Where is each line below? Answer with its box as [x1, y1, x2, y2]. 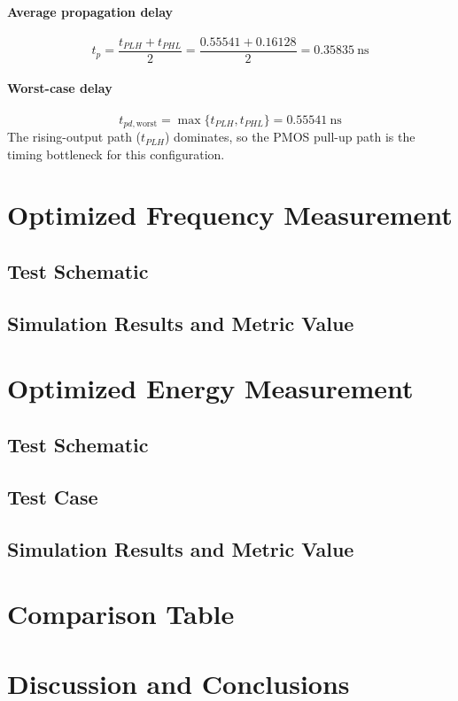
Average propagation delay [7, 2, 174, 20]
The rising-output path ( [7, 127, 142, 146]
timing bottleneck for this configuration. [7, 144, 225, 163]
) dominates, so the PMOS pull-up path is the [165, 127, 415, 146]
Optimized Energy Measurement [7, 370, 414, 406]
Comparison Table [7, 596, 235, 632]
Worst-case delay [7, 79, 113, 97]
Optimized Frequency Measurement [7, 196, 453, 233]
